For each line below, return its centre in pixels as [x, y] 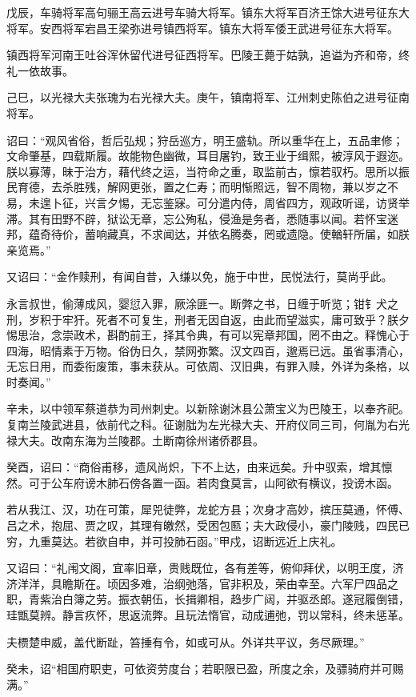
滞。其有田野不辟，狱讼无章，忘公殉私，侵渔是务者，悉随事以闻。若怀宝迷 [202, 218]
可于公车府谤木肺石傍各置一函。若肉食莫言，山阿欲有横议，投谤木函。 [213, 482]
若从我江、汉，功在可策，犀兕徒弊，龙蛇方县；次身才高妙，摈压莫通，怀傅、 [208, 509]
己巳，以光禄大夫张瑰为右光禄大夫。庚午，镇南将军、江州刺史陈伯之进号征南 [208, 97]
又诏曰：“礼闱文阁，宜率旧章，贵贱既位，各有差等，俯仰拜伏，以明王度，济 [205, 568]
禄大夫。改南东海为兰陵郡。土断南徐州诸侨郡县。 [135, 440]
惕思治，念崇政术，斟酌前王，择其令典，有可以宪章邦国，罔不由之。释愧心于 [208, 335]
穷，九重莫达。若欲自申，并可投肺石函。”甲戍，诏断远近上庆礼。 [174, 541]
